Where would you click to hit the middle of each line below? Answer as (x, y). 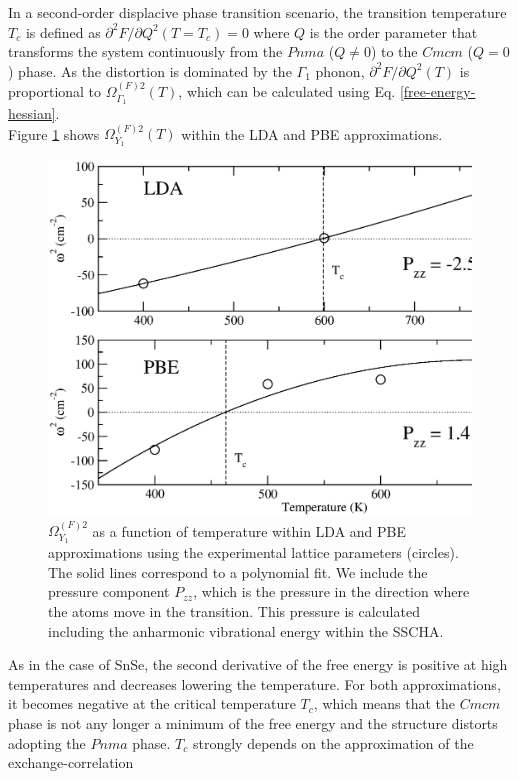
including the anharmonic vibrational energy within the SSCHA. (246, 630)
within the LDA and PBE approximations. (312, 133)
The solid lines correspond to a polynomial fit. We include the (238, 571)
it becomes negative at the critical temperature (152, 703)
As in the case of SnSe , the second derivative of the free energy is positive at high (258, 664)
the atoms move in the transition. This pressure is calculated (234, 610)
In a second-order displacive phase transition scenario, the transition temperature (257, 12)
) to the (394, 51)
